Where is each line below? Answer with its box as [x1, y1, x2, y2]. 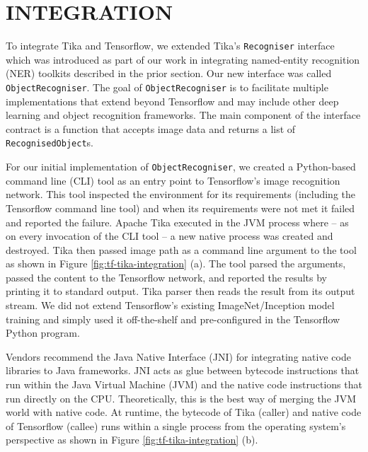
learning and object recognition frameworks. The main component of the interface [6, 108, 361, 122]
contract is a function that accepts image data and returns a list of [6, 121, 296, 136]
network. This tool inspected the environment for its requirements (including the [6, 187, 356, 202]
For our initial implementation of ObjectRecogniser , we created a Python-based [6, 159, 356, 174]
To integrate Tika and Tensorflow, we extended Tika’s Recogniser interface [6, 38, 335, 53]
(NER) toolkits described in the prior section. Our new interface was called [6, 66, 332, 81]
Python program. [6, 325, 80, 340]
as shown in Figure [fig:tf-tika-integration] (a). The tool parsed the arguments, [6, 256, 346, 271]
